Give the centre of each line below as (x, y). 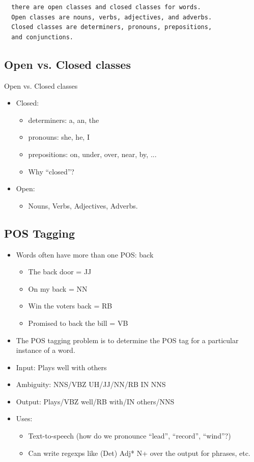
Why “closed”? (51, 171)
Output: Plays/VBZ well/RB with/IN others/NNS (95, 401)
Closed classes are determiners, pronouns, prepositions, (112, 27)
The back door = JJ (60, 272)
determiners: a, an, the (64, 120)
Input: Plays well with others (61, 367)
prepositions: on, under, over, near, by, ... (92, 154)
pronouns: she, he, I (59, 137)
